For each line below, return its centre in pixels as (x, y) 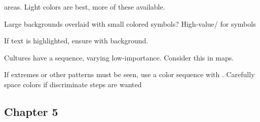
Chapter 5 (31, 111)
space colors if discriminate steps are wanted (73, 84)
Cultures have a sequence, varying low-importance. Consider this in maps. (119, 57)
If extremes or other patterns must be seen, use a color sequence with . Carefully (129, 74)
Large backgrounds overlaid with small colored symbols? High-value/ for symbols (130, 23)
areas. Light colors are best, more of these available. (85, 7)
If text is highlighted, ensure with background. (76, 41)
